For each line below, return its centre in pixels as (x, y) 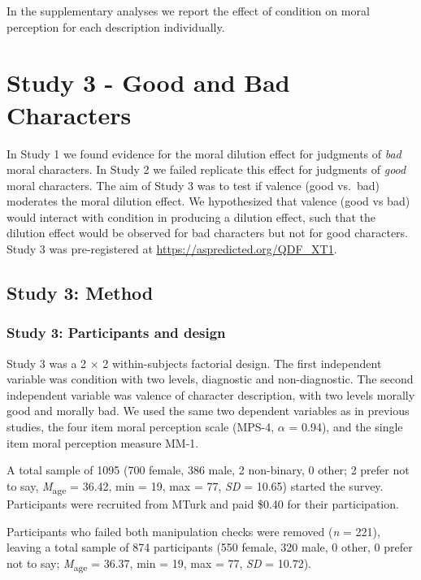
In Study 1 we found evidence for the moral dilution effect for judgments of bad (204, 153)
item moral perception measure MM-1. (103, 442)
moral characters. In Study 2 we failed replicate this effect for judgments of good (206, 169)
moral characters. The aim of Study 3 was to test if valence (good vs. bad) (193, 185)
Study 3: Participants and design (116, 333)
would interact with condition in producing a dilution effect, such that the (191, 216)
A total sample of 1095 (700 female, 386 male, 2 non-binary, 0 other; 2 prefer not (208, 470)
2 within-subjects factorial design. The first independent (242, 363)
